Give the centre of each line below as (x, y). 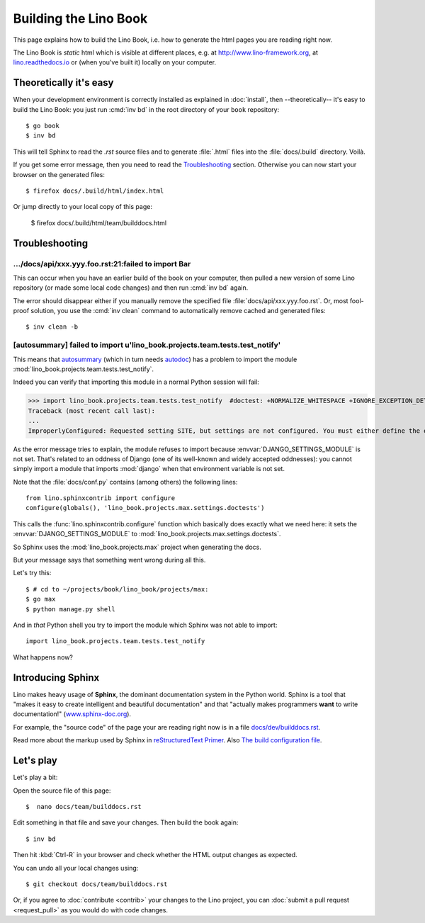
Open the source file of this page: (62, 791)
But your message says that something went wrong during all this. (109, 560)
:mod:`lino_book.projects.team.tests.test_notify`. (84, 369)
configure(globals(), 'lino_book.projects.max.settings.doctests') (145, 508)
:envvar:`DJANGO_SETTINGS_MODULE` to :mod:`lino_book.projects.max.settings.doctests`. (147, 534)
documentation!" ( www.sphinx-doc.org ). (72, 714)
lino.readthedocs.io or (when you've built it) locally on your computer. (114, 62)
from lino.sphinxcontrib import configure (101, 498)
